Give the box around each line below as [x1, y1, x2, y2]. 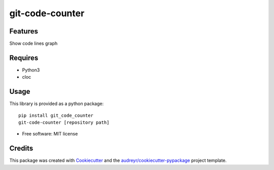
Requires [9, 53, 39, 62]
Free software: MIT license [22, 131, 78, 137]
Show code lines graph [9, 41, 58, 47]
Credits [9, 144, 33, 153]
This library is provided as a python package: [9, 100, 104, 107]
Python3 [22, 66, 40, 73]
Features [9, 27, 38, 36]
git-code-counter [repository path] [18, 120, 110, 125]
